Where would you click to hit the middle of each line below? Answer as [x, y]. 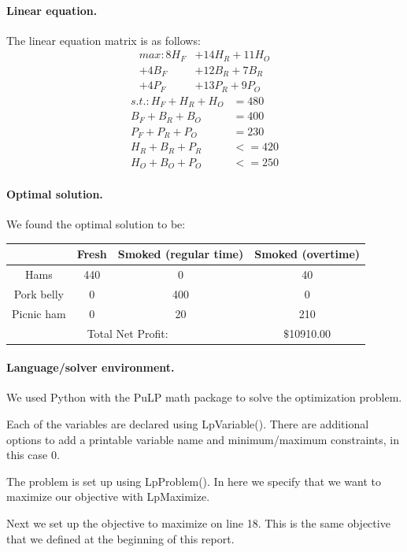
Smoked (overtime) [307, 254]
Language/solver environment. [91, 367]
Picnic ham [39, 313]
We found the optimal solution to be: [96, 224]
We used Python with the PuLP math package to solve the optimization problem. [204, 397]
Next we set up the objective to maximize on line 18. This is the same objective [198, 522]
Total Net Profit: [128, 333]
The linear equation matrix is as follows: [104, 40]
